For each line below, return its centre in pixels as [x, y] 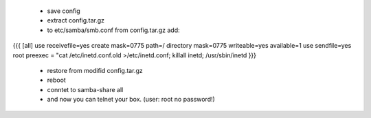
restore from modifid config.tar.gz [95, 70]
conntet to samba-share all [85, 89]
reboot [57, 80]
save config [64, 11]
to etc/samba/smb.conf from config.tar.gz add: [113, 30]
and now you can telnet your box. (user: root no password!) [131, 100]
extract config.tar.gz [76, 20]
